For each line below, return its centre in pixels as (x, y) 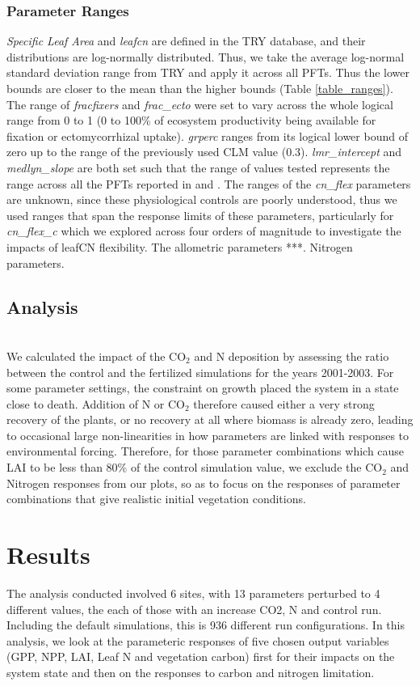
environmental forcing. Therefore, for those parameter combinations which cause (206, 451)
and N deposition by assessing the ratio (292, 356)
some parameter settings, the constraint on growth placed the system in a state (203, 388)
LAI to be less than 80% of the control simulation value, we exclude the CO (195, 467)
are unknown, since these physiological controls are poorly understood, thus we (202, 199)
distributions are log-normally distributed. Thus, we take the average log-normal (206, 56)
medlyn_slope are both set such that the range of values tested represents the (198, 167)
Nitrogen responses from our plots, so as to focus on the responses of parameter (204, 483)
